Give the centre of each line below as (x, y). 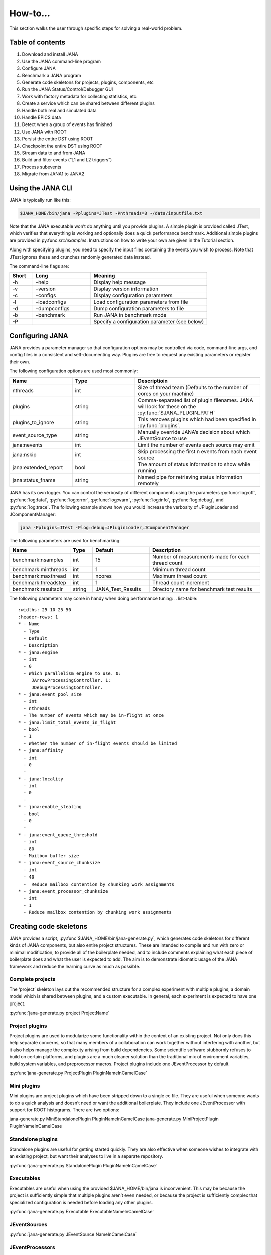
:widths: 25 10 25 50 (45, 610)
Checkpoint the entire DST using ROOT (62, 146)
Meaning (104, 276)
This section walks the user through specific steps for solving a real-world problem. (96, 28)
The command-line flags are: (39, 266)
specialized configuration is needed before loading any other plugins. (81, 1202)
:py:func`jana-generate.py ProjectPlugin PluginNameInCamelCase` (78, 1073)
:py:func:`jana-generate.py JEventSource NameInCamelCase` (73, 1234)
